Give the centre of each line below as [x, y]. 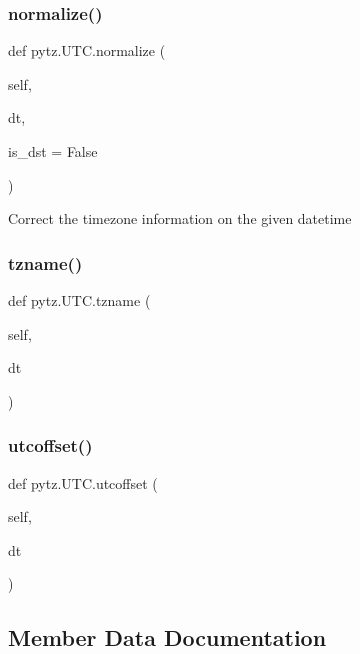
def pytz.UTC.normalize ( [87, 50]
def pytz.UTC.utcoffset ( [83, 482]
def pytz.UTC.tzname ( [79, 300]
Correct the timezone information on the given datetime [180, 218]
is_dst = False [53, 151]
